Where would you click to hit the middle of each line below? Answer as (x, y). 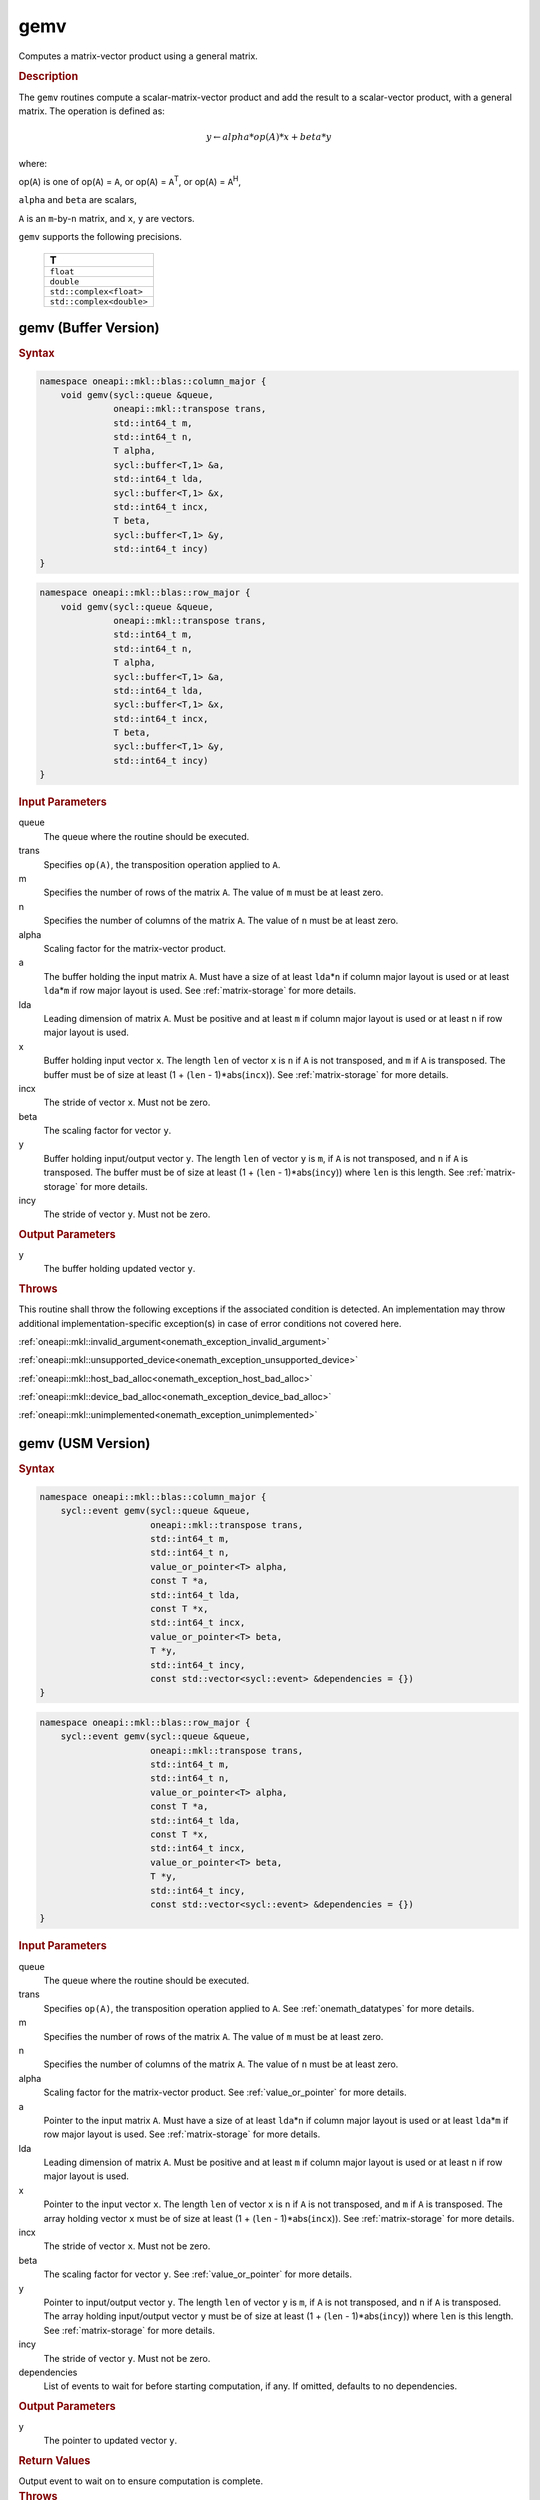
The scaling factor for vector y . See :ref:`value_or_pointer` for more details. (198, 2274)
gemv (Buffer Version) (89, 327)
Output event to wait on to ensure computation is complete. (141, 2481)
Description (48, 77)
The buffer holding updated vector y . (119, 1269)
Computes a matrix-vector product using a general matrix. (138, 56)
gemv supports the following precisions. (100, 237)
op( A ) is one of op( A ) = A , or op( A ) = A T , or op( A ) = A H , (130, 180)
